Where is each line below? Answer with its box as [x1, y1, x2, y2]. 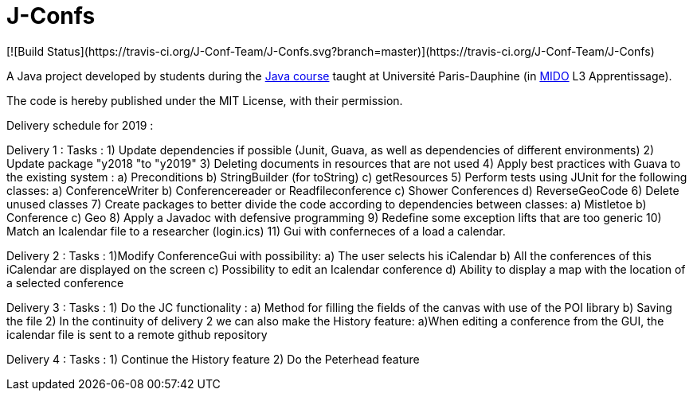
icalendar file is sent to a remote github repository [6, 327, 268, 341]
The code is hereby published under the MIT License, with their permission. [6, 93, 403, 107]
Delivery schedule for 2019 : [6, 118, 154, 132]
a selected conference [6, 275, 124, 290]
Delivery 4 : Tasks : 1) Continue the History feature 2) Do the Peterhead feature [6, 352, 420, 366]
